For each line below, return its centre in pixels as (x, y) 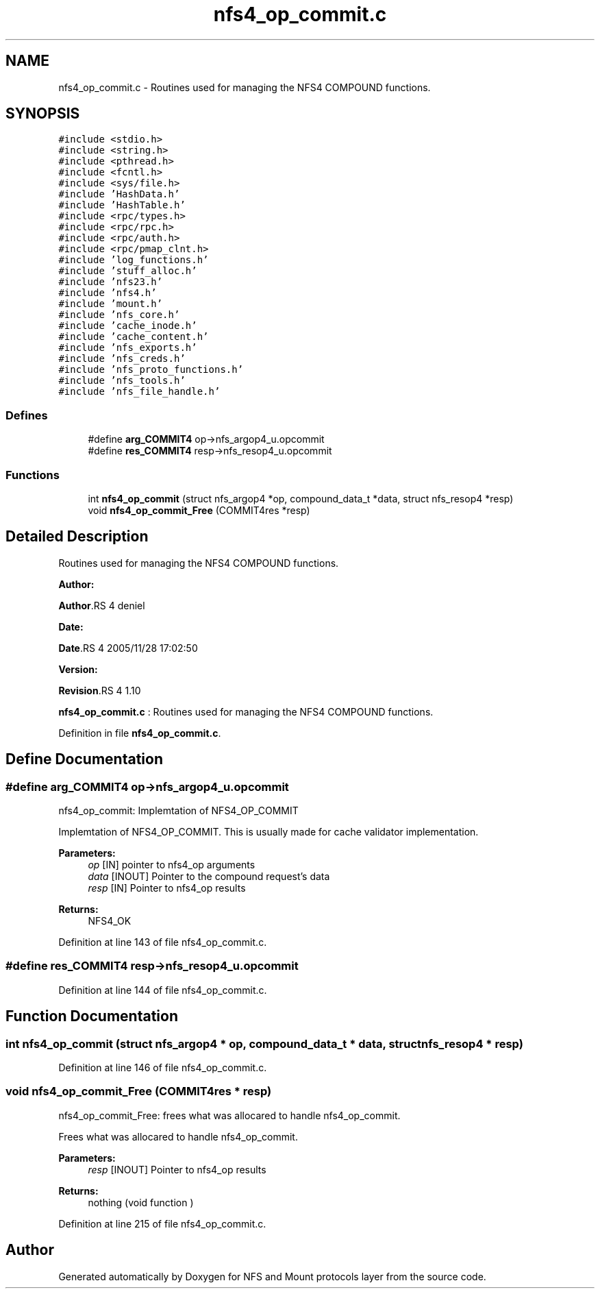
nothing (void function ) (141, 1202)
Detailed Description (77, 537)
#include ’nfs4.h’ (108, 293)
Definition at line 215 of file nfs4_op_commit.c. (162, 1223)
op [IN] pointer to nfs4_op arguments (172, 865)
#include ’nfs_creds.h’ (122, 359)
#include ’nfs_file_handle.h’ (139, 392)
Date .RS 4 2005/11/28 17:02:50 (128, 648)
